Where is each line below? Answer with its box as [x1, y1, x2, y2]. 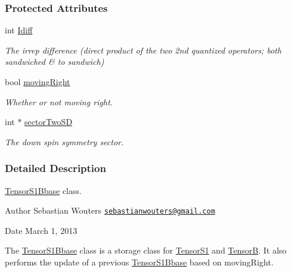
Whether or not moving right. [5, 95, 113, 108]
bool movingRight [5, 76, 70, 87]
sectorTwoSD [24, 115, 73, 128]
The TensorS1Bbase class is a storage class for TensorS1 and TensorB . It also [5, 244, 287, 257]
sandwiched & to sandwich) [5, 55, 104, 68]
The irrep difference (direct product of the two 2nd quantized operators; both [5, 43, 281, 56]
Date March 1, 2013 [5, 224, 78, 236]
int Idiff [5, 24, 33, 36]
